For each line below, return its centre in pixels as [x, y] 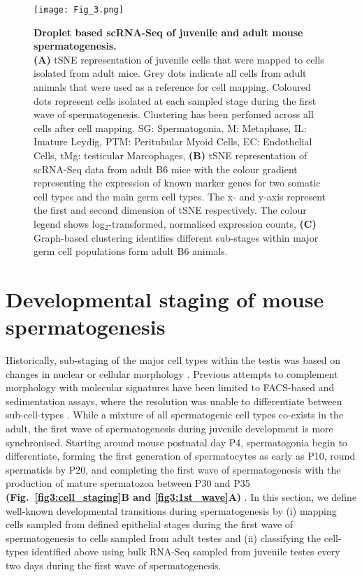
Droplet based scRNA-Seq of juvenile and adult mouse [168, 32]
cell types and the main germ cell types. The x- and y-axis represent [180, 196]
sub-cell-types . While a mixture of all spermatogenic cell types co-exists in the [175, 415]
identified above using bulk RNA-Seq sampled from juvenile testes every [186, 552]
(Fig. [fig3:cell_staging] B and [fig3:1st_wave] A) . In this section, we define [181, 497]
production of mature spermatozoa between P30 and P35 [128, 483]
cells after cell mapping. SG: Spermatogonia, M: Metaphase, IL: [170, 127]
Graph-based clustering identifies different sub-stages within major [176, 237]
